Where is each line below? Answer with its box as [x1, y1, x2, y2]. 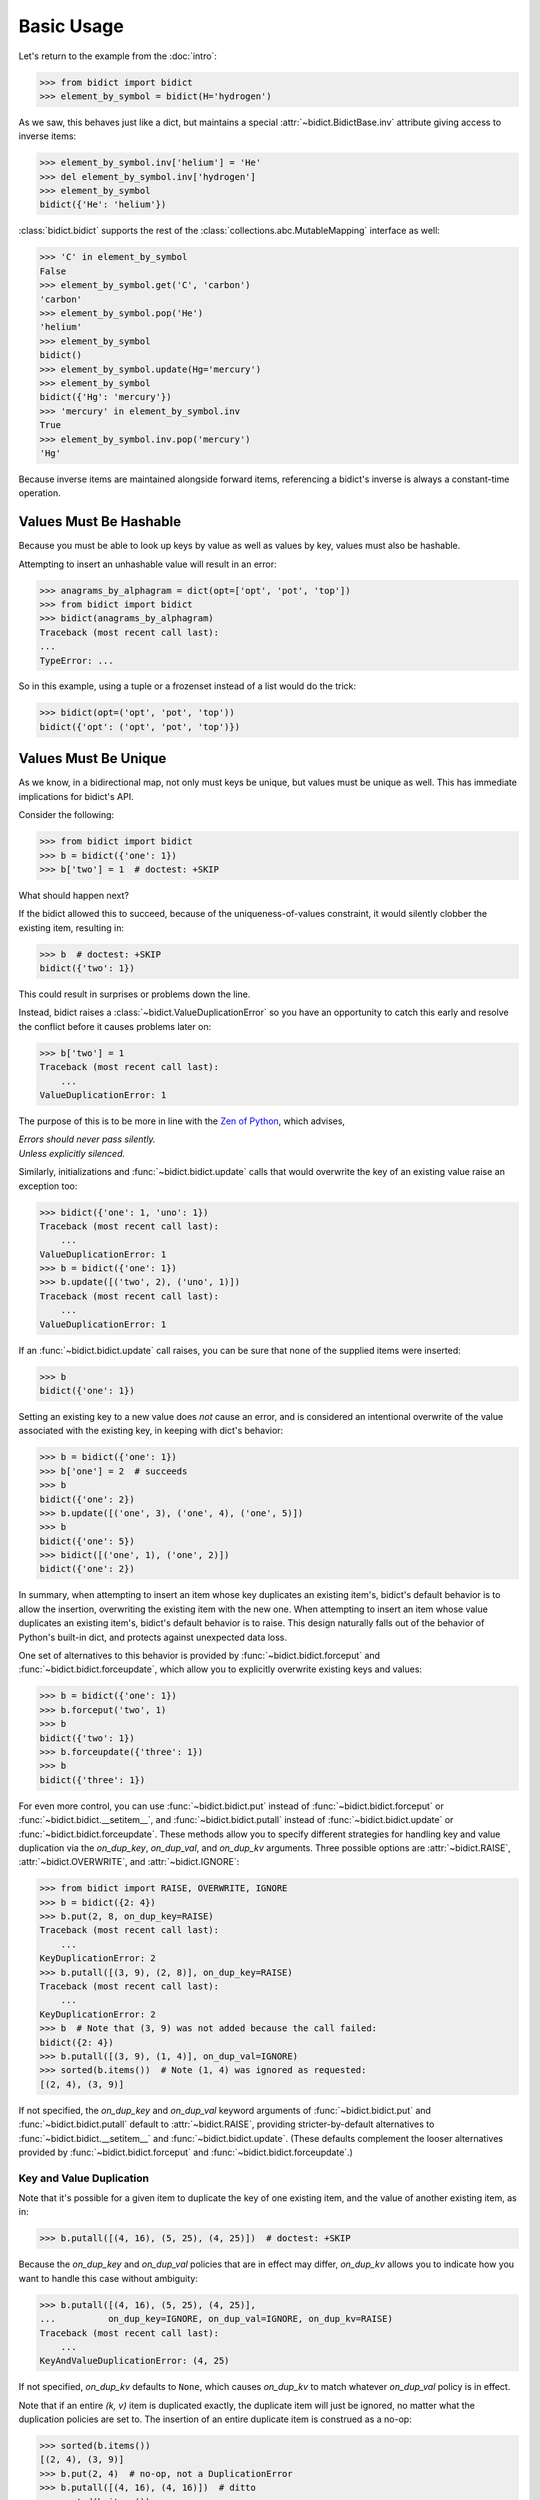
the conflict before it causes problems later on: [18, 1020, 212, 1032]
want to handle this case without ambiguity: [18, 2272, 199, 2284]
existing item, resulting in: [18, 921, 125, 934]
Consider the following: [18, 809, 115, 821]
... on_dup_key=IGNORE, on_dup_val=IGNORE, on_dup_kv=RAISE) [39, 2313, 394, 2325]
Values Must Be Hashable [18, 513, 182, 530]
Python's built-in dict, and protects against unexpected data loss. [18, 1631, 288, 1643]
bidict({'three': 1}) [39, 1774, 146, 1785]
